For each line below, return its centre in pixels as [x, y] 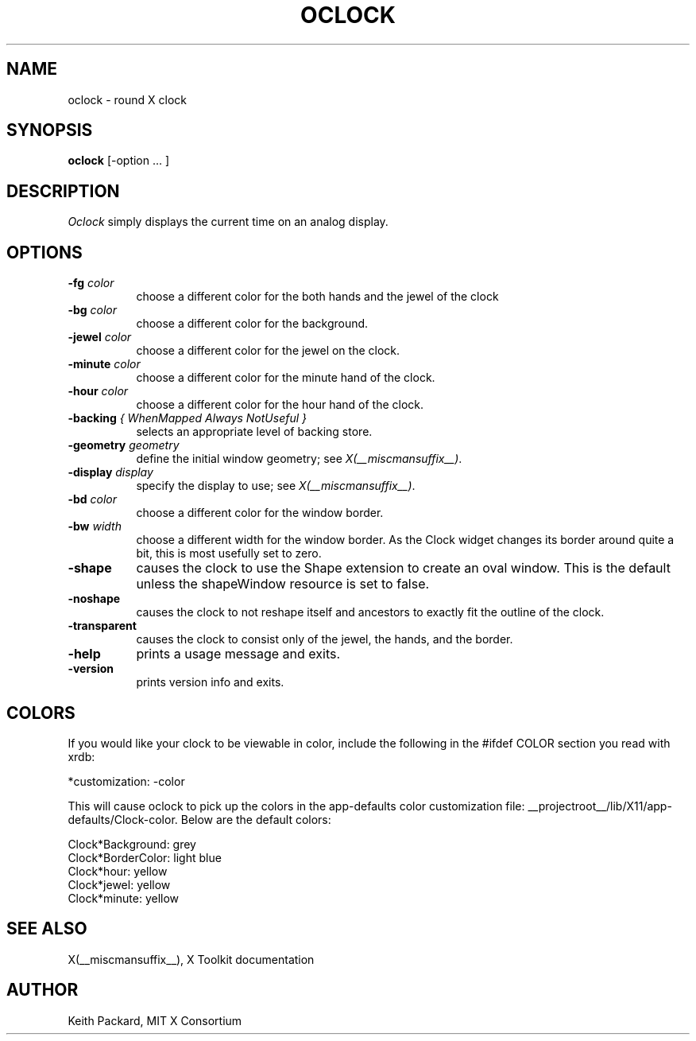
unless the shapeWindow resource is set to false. [283, 584]
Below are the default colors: [256, 819]
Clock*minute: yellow [124, 898]
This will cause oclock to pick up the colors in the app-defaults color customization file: [296, 806]
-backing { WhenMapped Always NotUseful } [188, 418]
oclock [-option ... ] [119, 161]
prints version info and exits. [210, 682]
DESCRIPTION [63, 191]
